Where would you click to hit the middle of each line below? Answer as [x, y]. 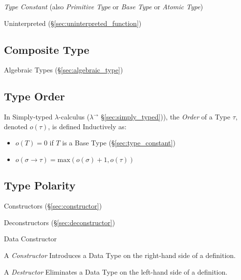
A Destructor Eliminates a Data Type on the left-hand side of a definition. [116, 271]
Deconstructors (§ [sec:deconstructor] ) [60, 222]
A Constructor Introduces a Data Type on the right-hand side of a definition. [120, 255]
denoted [16, 126]
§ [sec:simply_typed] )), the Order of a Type [165, 117]
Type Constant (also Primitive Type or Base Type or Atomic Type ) [104, 6]
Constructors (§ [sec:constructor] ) [53, 206]
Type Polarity [40, 185]
